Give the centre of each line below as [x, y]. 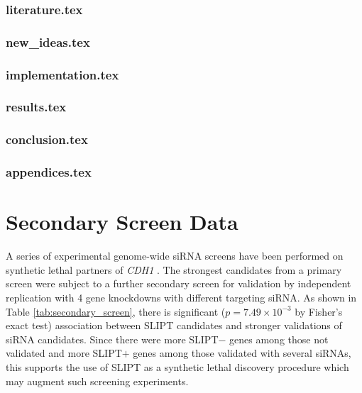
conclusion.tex [47, 139]
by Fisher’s [319, 311]
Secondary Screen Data [122, 222]
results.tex [36, 107]
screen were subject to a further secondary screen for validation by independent [179, 283]
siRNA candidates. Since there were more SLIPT [112, 339]
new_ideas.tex [48, 41]
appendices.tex [49, 172]
